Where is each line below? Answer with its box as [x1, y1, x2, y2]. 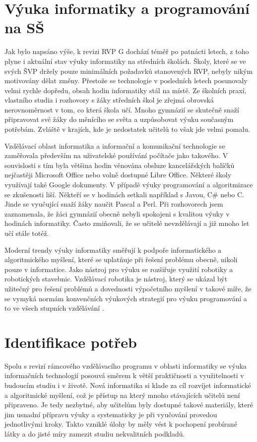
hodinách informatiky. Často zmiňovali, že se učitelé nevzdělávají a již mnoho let [4, 218, 250, 228]
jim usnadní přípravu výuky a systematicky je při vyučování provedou [4, 409, 217, 419]
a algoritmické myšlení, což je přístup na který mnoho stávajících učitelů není [4, 389, 240, 400]
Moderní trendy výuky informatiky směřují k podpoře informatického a [4, 244, 222, 255]
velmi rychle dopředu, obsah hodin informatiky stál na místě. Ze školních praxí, [4, 85, 247, 95]
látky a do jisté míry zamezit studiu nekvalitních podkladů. [4, 429, 185, 439]
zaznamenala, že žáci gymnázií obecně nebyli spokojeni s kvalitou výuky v [4, 208, 230, 219]
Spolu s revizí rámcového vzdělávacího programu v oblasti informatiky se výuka [4, 360, 247, 371]
